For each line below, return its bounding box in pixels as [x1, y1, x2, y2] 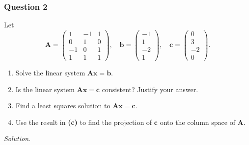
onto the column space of [160, 117, 235, 127]
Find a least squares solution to [15, 100, 111, 111]
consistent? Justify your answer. [102, 84, 198, 94]
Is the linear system [15, 84, 75, 94]
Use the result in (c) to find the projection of [15, 117, 152, 127]
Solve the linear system [15, 68, 85, 77]
